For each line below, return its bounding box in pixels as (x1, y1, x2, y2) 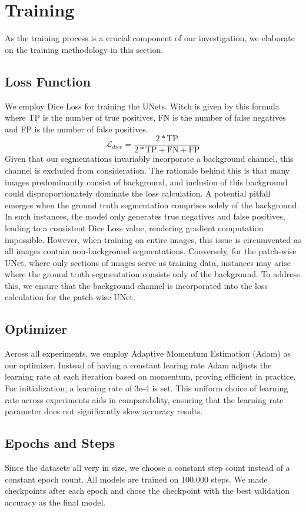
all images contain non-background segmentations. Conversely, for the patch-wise (5, 245, 297, 257)
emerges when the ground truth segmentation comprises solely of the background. (5, 198, 300, 211)
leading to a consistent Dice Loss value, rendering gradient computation (5, 221, 264, 234)
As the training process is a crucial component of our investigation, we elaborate (5, 32, 295, 44)
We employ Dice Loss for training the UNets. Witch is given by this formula (5, 99, 280, 112)
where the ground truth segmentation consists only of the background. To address (5, 268, 300, 280)
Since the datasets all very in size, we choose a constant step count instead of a (5, 461, 290, 474)
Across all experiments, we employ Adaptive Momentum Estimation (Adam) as (5, 347, 291, 360)
